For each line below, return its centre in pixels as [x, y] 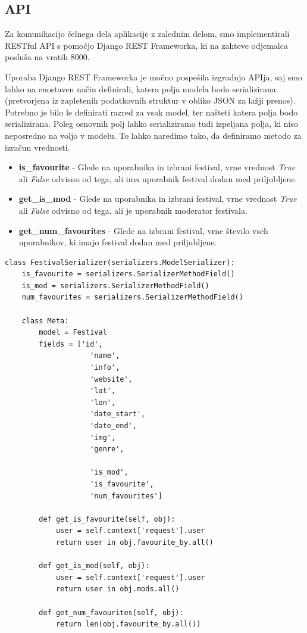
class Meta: [45, 321]
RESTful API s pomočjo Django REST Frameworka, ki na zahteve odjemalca [146, 45]
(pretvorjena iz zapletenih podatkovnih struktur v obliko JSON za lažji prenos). [150, 100]
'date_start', [118, 414]
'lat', [103, 391]
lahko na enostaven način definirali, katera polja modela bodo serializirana [140, 88]
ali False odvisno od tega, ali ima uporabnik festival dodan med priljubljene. [158, 178]
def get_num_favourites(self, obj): [111, 612]
